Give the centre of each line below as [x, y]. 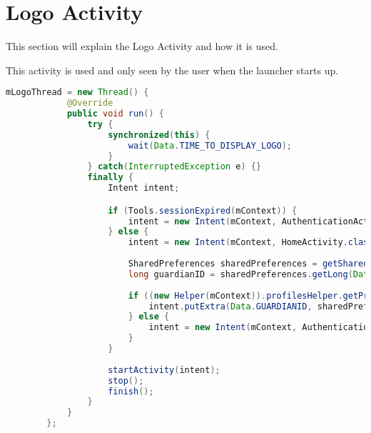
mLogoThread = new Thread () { [77, 93]
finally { [111, 178]
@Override [90, 103]
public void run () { [115, 114]
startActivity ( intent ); [164, 370]
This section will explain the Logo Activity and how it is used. [142, 46]
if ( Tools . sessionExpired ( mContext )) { [203, 210]
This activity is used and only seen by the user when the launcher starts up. [172, 70]
